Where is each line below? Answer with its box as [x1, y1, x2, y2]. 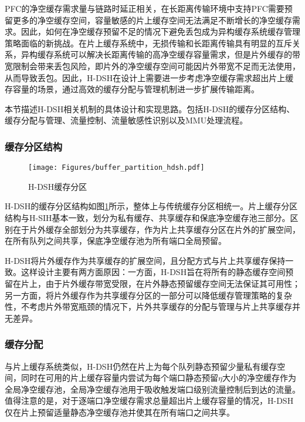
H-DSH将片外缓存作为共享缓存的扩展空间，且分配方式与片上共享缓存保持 [5, 254, 286, 266]
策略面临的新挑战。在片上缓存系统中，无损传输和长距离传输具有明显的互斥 [5, 36, 292, 49]
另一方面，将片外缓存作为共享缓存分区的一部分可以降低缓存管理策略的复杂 [5, 289, 292, 301]
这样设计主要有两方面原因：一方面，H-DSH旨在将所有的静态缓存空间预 [21, 266, 294, 278]
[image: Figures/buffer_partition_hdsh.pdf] [28, 163, 205, 172]
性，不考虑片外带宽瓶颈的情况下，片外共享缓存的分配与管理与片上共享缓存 [5, 300, 292, 313]
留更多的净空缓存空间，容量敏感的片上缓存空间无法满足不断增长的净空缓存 [5, 14, 292, 26]
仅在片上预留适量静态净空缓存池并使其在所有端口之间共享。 [5, 406, 235, 418]
